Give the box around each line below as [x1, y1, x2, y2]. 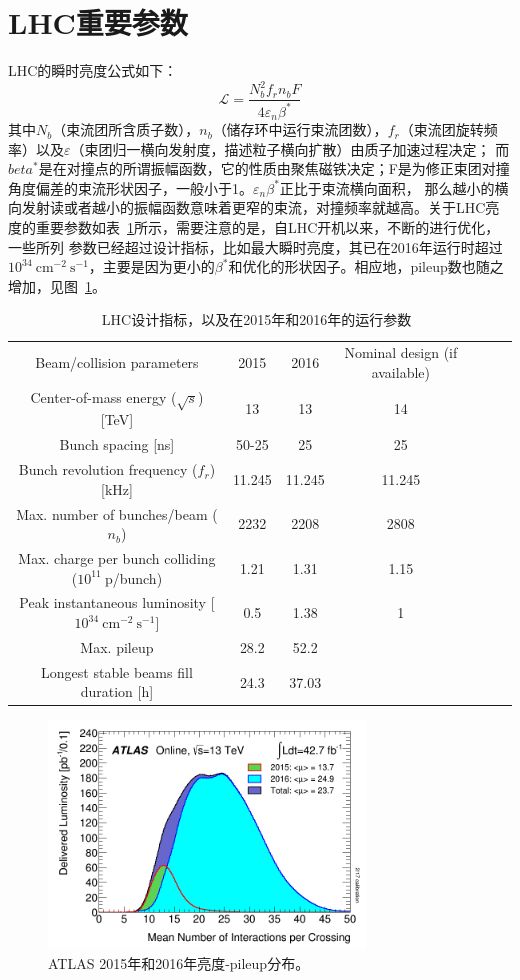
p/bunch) [104, 567, 163, 588]
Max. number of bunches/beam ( [16, 503, 218, 524]
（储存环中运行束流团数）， [212, 119, 388, 140]
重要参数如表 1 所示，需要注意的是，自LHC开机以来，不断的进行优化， [35, 217, 500, 238]
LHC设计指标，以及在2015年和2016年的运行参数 [101, 309, 412, 330]
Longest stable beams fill [41, 661, 193, 682]
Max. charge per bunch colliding [18, 548, 216, 569]
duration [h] [80, 681, 154, 702]
